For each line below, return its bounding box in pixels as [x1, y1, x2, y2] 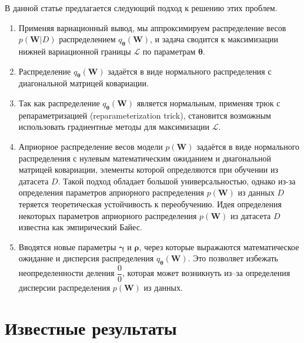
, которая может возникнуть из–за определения [122, 267, 290, 279]
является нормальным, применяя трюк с [136, 96, 280, 109]
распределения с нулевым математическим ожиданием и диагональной [18, 152, 272, 164]
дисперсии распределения [18, 281, 111, 294]
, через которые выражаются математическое [139, 240, 299, 253]
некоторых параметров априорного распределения [18, 209, 197, 221]
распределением [59, 33, 116, 45]
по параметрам [142, 45, 196, 57]
